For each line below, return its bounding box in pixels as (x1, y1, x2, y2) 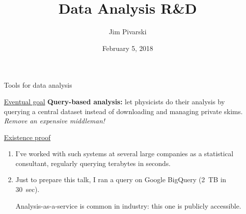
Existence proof (4, 132, 51, 142)
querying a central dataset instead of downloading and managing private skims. (4, 106, 243, 116)
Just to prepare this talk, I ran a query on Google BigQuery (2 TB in (15, 174, 226, 185)
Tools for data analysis (4, 80, 72, 90)
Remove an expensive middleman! (4, 116, 105, 126)
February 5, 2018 (102, 43, 153, 53)
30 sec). (15, 184, 40, 194)
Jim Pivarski (109, 26, 147, 37)
